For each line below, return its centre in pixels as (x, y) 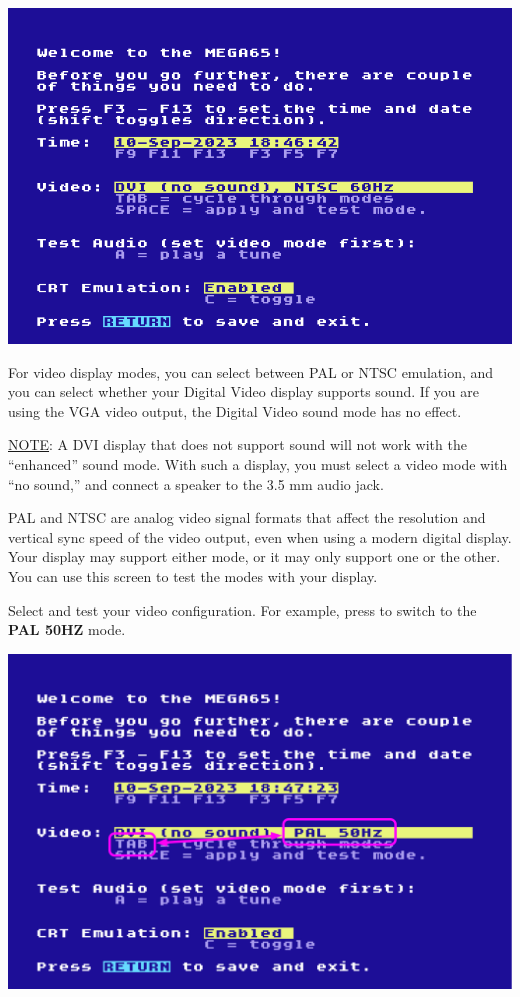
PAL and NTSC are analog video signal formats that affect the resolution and (247, 517)
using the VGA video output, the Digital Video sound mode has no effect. (235, 410)
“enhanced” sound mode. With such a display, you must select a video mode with (258, 463)
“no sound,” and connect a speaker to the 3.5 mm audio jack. (196, 483)
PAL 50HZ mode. (67, 629)
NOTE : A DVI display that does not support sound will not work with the (237, 444)
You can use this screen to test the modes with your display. (193, 575)
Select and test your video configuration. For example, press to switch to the (242, 609)
